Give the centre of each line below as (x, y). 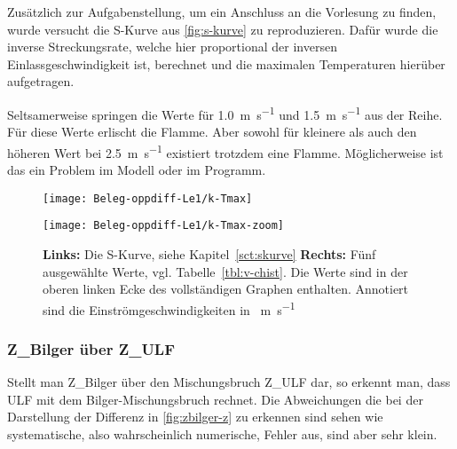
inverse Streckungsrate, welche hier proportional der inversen (172, 47)
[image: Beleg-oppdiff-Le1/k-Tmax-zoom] (164, 226)
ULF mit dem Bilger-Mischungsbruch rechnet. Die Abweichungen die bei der (215, 399)
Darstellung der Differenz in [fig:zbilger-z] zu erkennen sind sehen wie (195, 417)
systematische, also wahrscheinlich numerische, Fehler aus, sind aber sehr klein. (222, 434)
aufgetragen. (41, 81)
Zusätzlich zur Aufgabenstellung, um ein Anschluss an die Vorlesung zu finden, (222, 12)
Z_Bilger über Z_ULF (91, 348)
